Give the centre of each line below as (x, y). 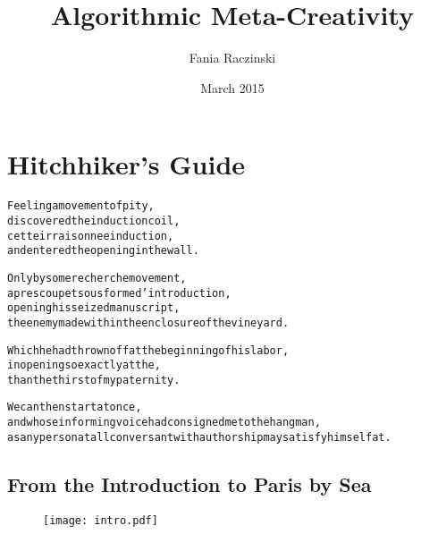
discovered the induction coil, (94, 220)
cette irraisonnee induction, (91, 236)
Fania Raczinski (232, 58)
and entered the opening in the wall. (103, 251)
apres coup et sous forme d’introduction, (119, 293)
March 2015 (232, 87)
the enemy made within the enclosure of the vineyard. (148, 322)
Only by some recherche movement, (97, 278)
